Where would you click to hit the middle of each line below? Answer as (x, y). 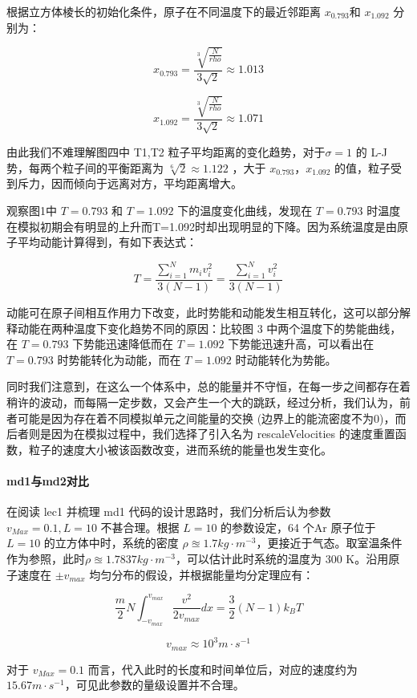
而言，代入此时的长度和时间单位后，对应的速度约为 (223, 669)
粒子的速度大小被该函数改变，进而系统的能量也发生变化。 (180, 449)
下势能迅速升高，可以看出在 (301, 344)
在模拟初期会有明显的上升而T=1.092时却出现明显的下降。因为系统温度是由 (202, 226)
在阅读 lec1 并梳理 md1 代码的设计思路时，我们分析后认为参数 (169, 511)
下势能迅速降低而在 (123, 344)
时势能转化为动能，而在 (119, 359)
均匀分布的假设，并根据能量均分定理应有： (202, 574)
